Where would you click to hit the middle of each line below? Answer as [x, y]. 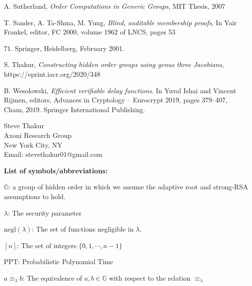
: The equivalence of [52, 278]
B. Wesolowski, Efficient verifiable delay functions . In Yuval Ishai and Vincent [120, 90]
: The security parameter [45, 212]
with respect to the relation [150, 278]
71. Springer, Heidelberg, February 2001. [64, 48]
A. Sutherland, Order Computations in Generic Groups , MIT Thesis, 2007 [115, 6]
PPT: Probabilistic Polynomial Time [59, 261]
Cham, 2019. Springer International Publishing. [75, 109]
